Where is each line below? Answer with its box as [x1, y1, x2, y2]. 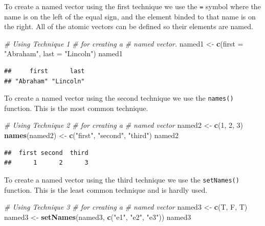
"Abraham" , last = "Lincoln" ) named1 [4, 48, 123, 59]
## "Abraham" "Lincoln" [4, 77, 85, 85]
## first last [4, 67, 85, 75]
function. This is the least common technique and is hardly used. [4, 184, 208, 195]
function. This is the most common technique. [4, 102, 148, 113]
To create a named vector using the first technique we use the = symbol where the [4, 1, 261, 11]
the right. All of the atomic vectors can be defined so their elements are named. [4, 21, 253, 32]
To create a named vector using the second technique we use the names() [4, 93, 234, 103]
